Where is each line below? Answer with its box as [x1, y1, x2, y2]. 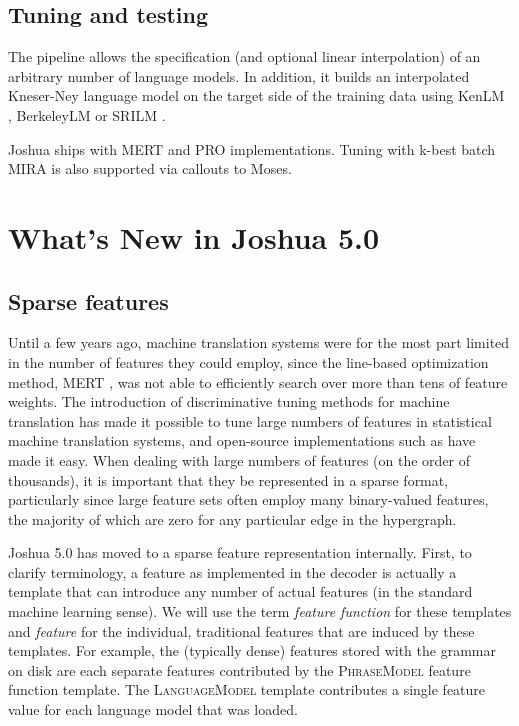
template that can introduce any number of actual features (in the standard [8, 581, 473, 602]
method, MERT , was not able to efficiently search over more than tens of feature [8, 371, 508, 392]
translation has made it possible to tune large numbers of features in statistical [8, 410, 492, 431]
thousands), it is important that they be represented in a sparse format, [8, 469, 449, 490]
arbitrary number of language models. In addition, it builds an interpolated [8, 65, 470, 86]
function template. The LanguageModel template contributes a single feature [8, 679, 486, 700]
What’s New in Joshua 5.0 [8, 216, 380, 257]
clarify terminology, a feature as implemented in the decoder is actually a [8, 561, 457, 582]
